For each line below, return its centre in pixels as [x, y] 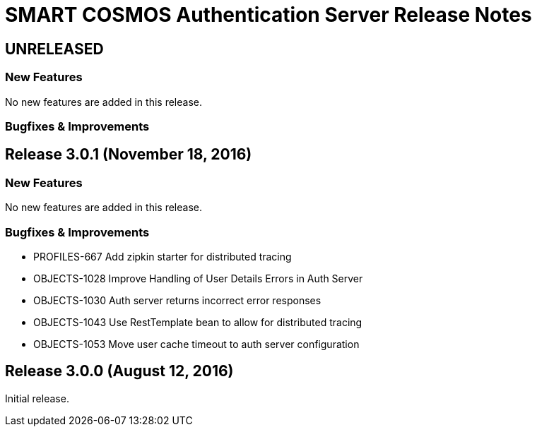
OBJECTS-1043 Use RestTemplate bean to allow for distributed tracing [198, 322]
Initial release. [37, 398]
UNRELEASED [54, 49]
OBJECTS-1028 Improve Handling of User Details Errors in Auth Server [198, 278]
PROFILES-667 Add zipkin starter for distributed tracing [163, 256]
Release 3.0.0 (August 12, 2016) [119, 371]
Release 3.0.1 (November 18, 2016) [129, 155]
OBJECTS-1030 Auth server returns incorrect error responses [177, 300]
